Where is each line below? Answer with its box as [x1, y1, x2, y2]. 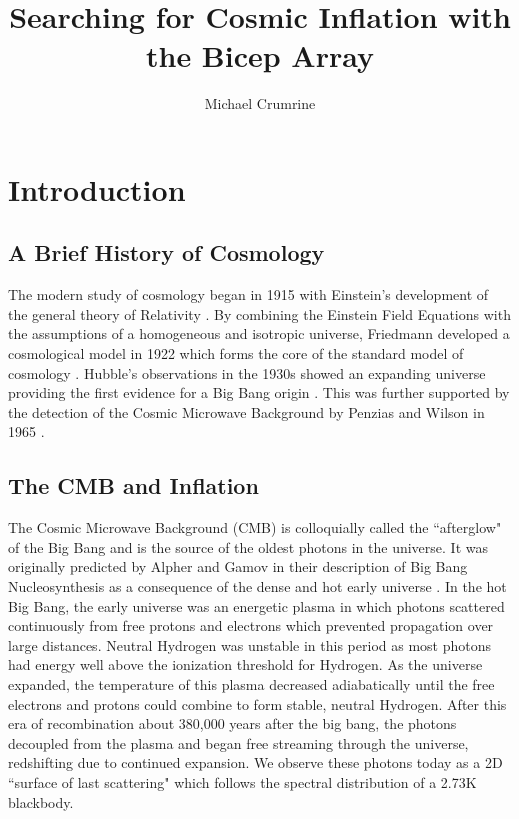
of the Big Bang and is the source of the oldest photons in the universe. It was [8, 536, 489, 557]
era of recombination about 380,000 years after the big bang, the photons [8, 713, 457, 734]
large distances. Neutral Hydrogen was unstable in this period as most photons [8, 634, 491, 655]
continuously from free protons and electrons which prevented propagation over [8, 615, 494, 636]
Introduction [8, 168, 186, 209]
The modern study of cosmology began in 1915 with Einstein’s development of [8, 284, 489, 305]
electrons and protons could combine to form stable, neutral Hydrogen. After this [8, 693, 507, 714]
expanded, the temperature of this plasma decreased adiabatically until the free [8, 674, 495, 694]
